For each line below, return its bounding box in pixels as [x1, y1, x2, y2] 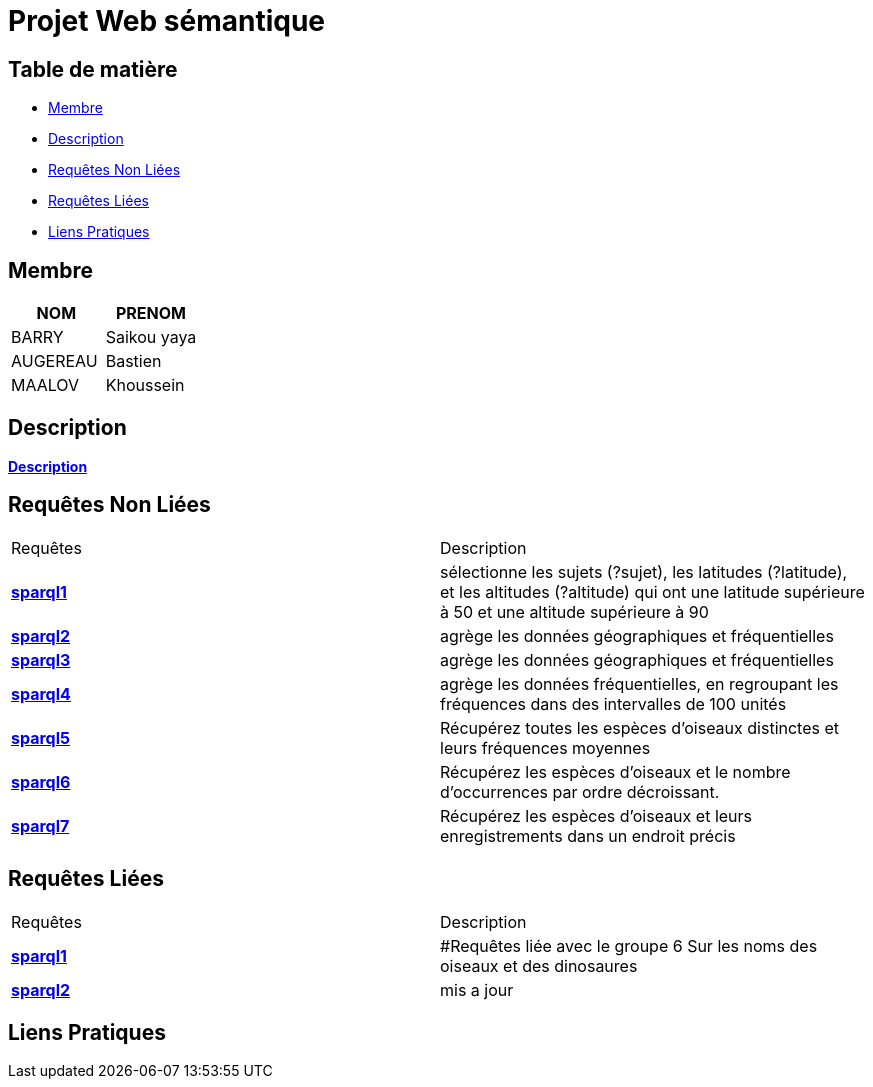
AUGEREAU [11, 351, 98, 372]
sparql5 [11, 727, 70, 748]
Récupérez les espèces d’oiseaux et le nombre [440, 761, 791, 782]
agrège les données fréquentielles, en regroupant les [440, 673, 839, 694]
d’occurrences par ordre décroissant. [440, 781, 720, 802]
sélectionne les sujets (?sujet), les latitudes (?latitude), [440, 561, 848, 582]
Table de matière [8, 56, 178, 82]
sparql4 [11, 683, 71, 704]
